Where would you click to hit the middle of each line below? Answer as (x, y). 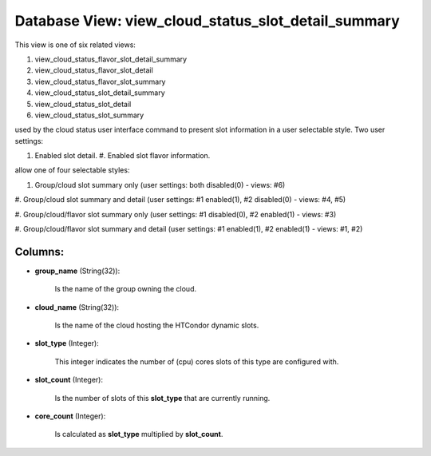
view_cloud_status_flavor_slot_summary (100, 81)
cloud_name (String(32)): (77, 307)
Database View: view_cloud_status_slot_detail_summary (208, 21)
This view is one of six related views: (75, 45)
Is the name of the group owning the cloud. (126, 289)
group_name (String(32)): (77, 271)
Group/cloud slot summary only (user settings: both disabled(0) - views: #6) (160, 184)
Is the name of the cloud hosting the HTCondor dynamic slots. (157, 325)
